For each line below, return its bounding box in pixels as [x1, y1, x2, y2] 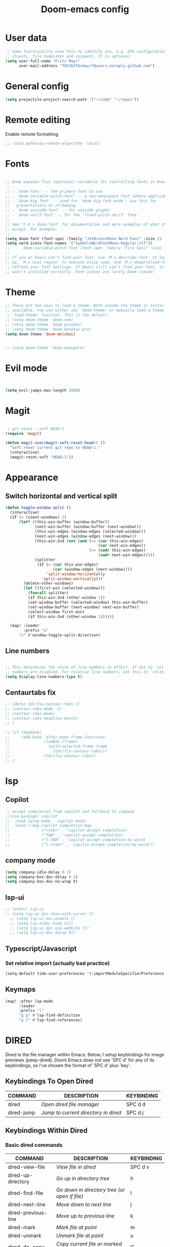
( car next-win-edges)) [98, 543, 146, 548]
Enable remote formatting [5, 131, 59, 137]
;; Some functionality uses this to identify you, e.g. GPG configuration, [5, 49, 168, 54]
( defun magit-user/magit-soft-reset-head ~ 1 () [5, 440, 105, 446]
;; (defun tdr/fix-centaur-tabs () [5, 702, 80, 707]
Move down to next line [56, 1201, 112, 1208]
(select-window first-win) [27, 609, 85, 614]
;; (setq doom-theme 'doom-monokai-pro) [5, 326, 92, 332]
